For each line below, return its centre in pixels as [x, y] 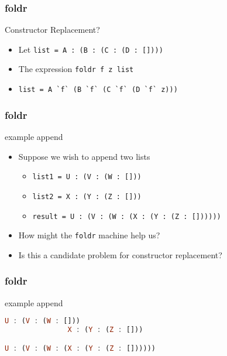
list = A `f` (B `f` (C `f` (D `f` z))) [98, 90]
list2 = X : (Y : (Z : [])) [87, 196]
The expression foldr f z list [76, 69]
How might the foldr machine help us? [89, 235]
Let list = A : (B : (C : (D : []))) [91, 49]
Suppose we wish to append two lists [84, 156]
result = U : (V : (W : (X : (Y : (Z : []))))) [127, 216]
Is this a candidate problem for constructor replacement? [120, 254]
